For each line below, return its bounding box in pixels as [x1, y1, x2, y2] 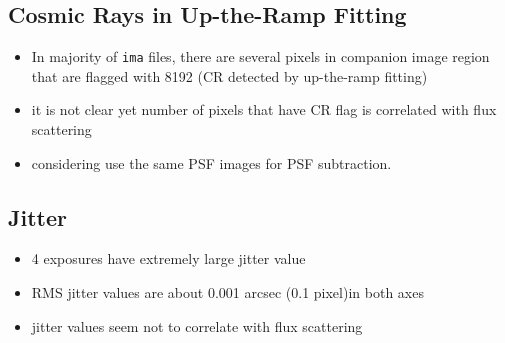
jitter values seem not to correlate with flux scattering [31, 315, 363, 336]
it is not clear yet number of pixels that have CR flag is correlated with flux [31, 99, 497, 120]
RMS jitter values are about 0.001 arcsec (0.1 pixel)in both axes [31, 282, 424, 303]
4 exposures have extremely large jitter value [31, 248, 306, 269]
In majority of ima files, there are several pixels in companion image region [31, 46, 490, 67]
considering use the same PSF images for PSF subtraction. [31, 152, 392, 173]
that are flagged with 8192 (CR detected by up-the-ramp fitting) [31, 65, 428, 86]
